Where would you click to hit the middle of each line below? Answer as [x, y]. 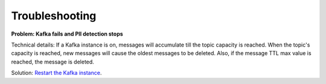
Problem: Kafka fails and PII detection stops [67, 34]
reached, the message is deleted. [53, 62]
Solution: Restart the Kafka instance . [56, 73]
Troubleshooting [54, 16]
